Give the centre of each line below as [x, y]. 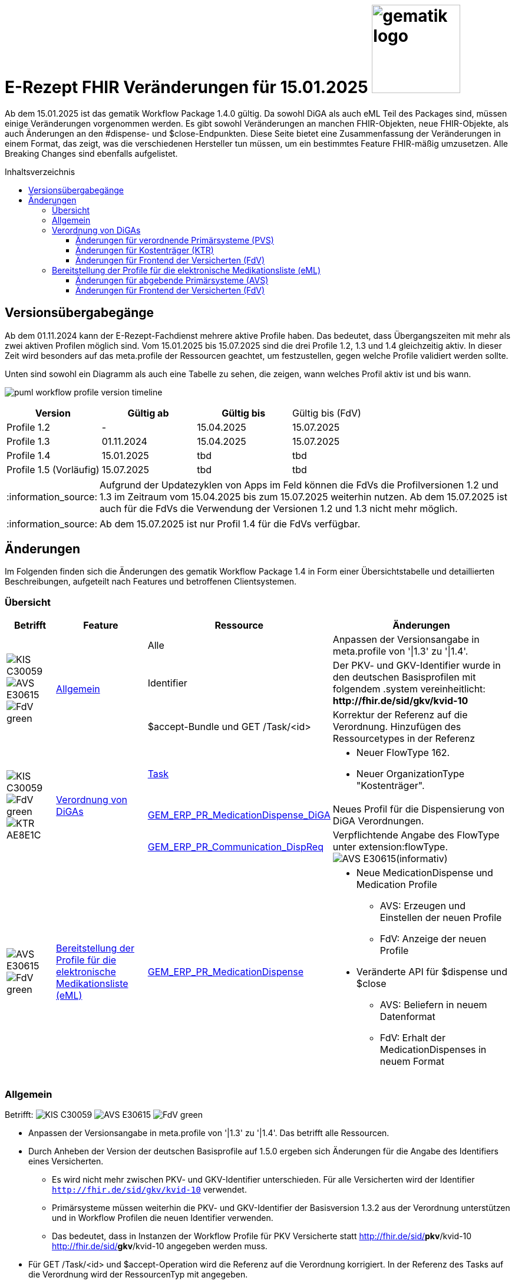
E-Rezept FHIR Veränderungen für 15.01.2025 [186, 87]
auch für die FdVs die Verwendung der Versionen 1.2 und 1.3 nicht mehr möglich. [279, 508]
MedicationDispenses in [433, 1050]
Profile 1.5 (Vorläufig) [53, 469]
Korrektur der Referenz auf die [400, 715]
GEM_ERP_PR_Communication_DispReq [235, 847]
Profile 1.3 [28, 441]
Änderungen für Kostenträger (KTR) [145, 250]
